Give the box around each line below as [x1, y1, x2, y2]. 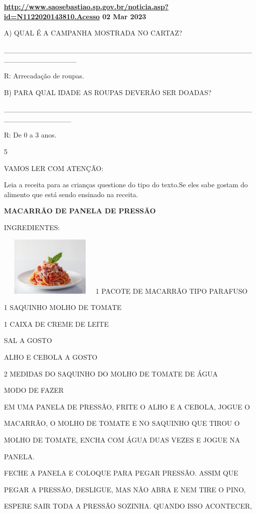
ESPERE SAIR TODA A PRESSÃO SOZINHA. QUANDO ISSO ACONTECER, [4, 501, 252, 511]
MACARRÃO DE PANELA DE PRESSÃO [4, 206, 156, 216]
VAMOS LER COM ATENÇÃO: [4, 163, 103, 173]
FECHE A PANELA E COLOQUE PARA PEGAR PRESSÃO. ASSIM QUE [4, 468, 238, 478]
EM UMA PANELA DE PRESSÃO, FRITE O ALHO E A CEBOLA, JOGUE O [4, 401, 250, 411]
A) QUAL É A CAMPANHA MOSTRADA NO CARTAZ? [4, 28, 183, 38]
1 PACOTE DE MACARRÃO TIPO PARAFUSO [96, 285, 248, 296]
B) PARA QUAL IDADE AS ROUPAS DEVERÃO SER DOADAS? [4, 87, 212, 97]
